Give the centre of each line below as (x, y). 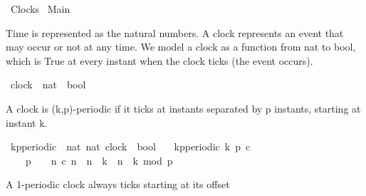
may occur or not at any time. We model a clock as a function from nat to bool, (181, 47)
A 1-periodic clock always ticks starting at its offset (118, 184)
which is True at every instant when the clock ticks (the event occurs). (160, 60)
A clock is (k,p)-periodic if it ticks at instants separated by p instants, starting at (183, 108)
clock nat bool (48, 84)
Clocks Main (40, 9)
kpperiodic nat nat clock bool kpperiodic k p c (130, 146)
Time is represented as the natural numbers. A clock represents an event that (175, 32)
